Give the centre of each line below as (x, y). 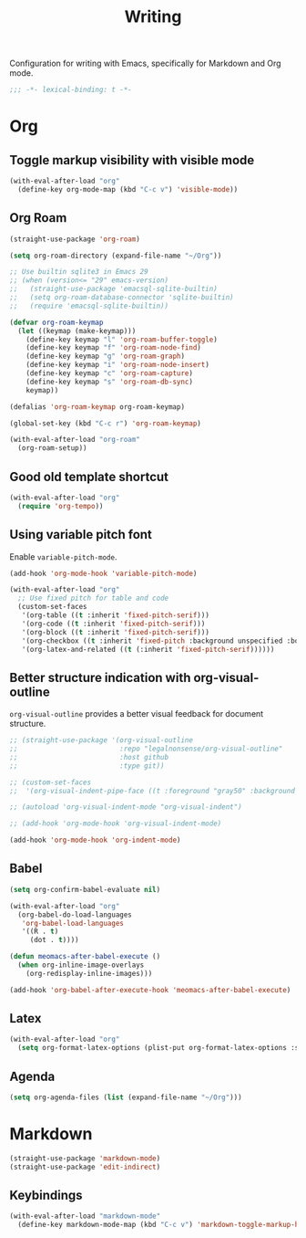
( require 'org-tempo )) (61, 506)
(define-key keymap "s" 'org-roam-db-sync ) (110, 382)
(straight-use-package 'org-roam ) (75, 239)
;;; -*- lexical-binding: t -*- (71, 90)
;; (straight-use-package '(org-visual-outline (102, 740)
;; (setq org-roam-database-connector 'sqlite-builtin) (122, 298)
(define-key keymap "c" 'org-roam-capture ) (110, 373)
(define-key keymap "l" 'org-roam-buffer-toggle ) (122, 340)
